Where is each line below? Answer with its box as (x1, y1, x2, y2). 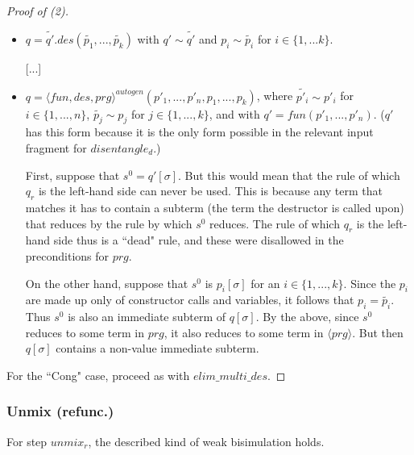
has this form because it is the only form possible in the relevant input (25, 123, 374, 140)
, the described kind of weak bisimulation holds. (88, 432, 325, 449)
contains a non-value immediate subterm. (56, 340, 259, 357)
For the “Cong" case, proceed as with (6, 366, 190, 383)
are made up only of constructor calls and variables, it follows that (25, 291, 354, 308)
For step (6, 432, 48, 449)
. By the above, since (255, 308, 359, 325)
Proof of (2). (6, 2, 68, 19)
